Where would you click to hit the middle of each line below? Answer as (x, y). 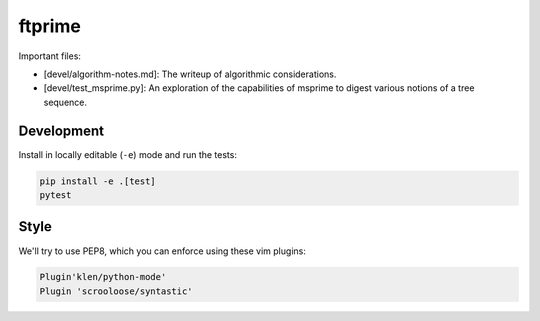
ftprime (50, 26)
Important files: (50, 56)
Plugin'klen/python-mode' (103, 277)
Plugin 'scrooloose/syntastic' (116, 291)
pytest (55, 195)
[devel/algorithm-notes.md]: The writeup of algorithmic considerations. (190, 74)
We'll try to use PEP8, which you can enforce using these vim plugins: (162, 251)
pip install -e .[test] (98, 181)
